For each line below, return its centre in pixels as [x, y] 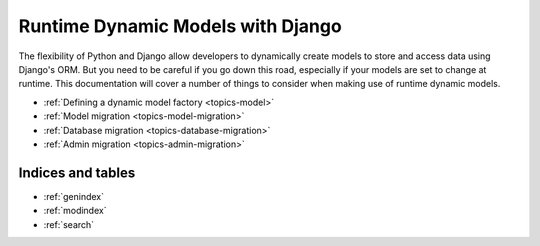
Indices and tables [77, 172]
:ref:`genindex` [74, 196]
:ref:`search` [69, 224]
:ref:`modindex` [75, 211]
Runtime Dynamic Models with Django [180, 26]
